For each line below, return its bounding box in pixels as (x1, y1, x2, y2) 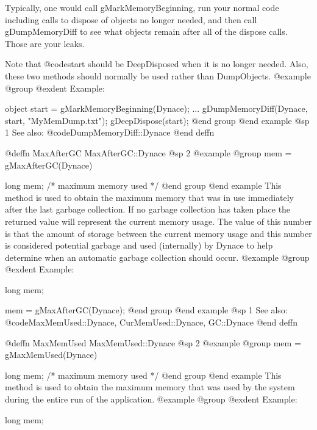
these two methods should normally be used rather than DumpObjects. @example (5, 69, 311, 82)
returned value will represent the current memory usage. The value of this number (5, 214, 312, 227)
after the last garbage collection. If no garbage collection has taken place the (5, 203, 291, 216)
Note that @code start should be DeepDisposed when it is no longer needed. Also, (5, 57, 308, 70)
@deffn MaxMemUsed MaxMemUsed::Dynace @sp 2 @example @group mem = (5, 336, 301, 349)
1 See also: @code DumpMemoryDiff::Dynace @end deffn (5, 126, 215, 139)
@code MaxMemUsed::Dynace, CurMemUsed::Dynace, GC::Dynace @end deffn (5, 316, 297, 329)
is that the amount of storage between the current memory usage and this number (5, 227, 312, 239)
